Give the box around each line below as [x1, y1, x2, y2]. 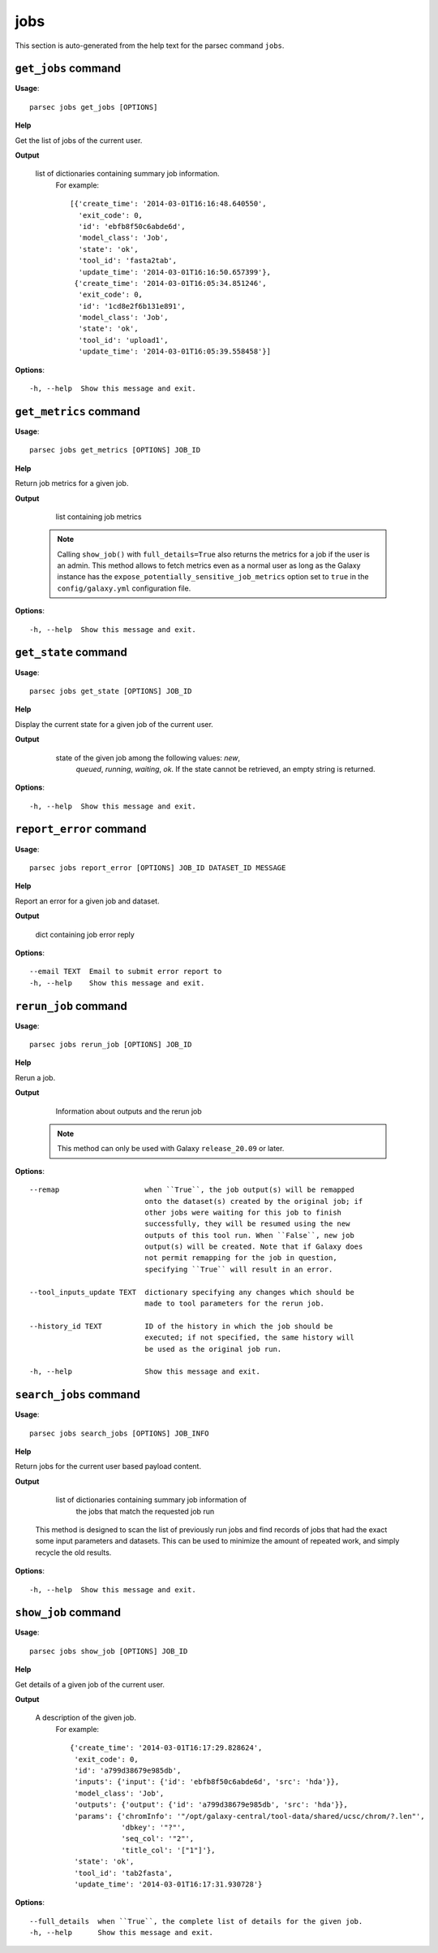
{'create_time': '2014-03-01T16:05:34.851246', [74, 279, 267, 288]
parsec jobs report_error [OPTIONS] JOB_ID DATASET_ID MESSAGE [29, 863, 286, 873]
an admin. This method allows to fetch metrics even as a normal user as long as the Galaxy [57, 561, 361, 570]
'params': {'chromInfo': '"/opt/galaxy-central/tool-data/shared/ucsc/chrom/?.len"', [74, 1812, 425, 1821]
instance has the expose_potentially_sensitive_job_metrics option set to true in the [57, 572, 369, 582]
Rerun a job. [15, 1072, 56, 1082]
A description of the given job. [35, 1713, 137, 1722]
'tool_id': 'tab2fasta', [74, 1869, 174, 1877]
